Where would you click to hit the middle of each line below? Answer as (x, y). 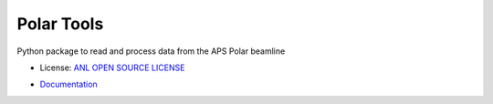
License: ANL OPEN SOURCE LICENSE (112, 68)
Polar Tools (60, 24)
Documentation (68, 84)
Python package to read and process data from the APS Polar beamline (151, 51)
